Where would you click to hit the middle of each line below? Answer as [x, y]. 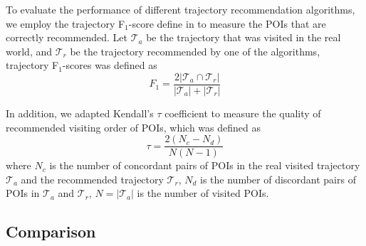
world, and [29, 51]
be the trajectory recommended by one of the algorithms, [195, 51]
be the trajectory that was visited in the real [244, 37]
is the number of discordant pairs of [278, 179]
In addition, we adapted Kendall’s [80, 113]
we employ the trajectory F [66, 23]
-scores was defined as [110, 65]
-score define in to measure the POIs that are [227, 23]
